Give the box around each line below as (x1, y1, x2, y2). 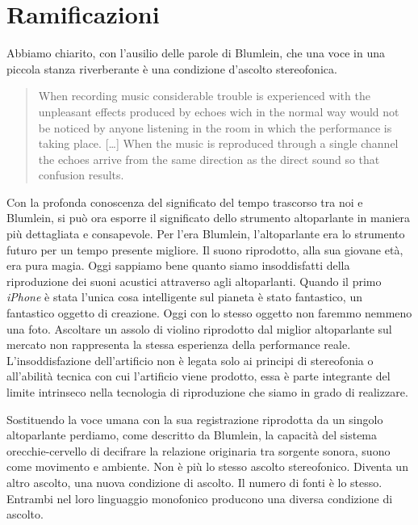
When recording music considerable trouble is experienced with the (38, 87, 370, 104)
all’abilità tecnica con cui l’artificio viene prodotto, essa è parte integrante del (6, 367, 391, 384)
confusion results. (38, 166, 124, 183)
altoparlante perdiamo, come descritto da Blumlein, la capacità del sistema (6, 426, 378, 443)
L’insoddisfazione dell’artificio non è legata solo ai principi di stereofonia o (6, 351, 374, 368)
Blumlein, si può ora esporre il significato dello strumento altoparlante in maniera (6, 209, 411, 226)
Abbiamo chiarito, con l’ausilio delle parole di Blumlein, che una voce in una (6, 44, 385, 61)
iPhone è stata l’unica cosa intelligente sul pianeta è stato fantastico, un (6, 288, 362, 305)
